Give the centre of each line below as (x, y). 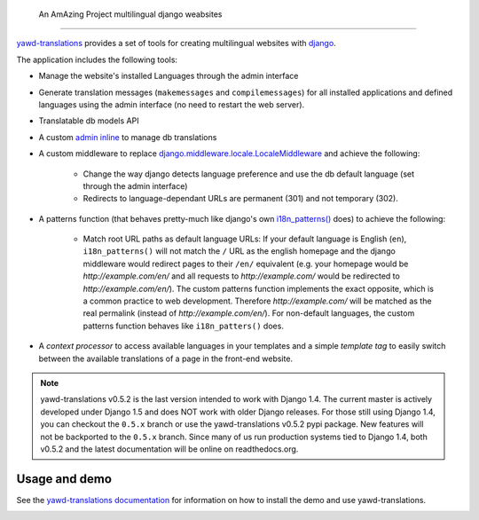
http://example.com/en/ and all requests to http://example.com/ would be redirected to (242, 276)
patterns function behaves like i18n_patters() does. (183, 326)
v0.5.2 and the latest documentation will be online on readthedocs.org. (169, 449)
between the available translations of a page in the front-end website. (165, 358)
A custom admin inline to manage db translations (128, 137)
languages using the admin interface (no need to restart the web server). (172, 104)
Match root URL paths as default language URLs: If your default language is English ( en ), (245, 239)
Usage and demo (64, 479)
